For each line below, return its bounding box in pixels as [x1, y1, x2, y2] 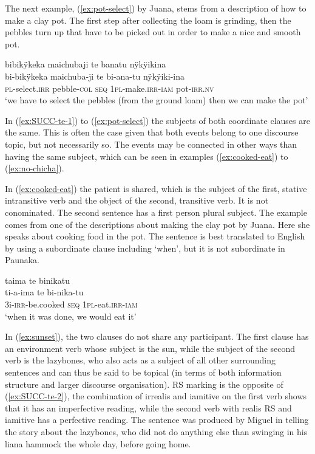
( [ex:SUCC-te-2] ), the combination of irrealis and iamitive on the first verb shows [5, 390, 307, 402]
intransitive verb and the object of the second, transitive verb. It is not [5, 194, 269, 207]
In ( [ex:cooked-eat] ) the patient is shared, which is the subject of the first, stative [5, 182, 307, 194]
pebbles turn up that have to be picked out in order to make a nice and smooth [5, 26, 301, 38]
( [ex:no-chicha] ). [5, 162, 64, 174]
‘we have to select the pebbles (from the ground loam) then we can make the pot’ [5, 94, 308, 106]
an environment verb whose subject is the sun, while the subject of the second [5, 342, 296, 354]
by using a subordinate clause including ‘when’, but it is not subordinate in [5, 241, 285, 254]
